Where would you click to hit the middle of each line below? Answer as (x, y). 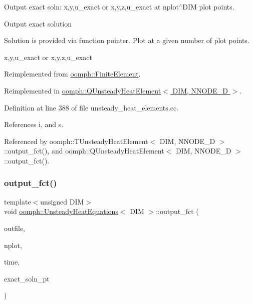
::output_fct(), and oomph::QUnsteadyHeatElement (84, 151)
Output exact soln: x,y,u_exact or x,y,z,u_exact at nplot (91, 6)
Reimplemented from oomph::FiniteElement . (72, 74)
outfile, (15, 228)
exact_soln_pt (27, 278)
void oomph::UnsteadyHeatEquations (61, 211)
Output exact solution (38, 23)
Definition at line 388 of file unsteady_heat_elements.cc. (91, 107)
